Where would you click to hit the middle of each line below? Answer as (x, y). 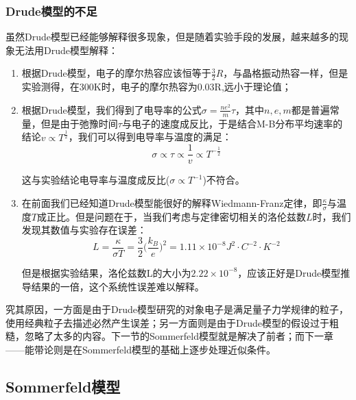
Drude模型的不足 (51, 11)
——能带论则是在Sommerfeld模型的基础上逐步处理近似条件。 (141, 349)
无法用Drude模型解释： (66, 50)
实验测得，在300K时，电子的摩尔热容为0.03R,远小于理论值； (156, 87)
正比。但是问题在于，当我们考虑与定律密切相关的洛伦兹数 (176, 216)
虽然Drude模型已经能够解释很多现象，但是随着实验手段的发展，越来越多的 (172, 37)
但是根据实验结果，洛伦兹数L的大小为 (106, 272)
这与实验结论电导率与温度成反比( (96, 180)
